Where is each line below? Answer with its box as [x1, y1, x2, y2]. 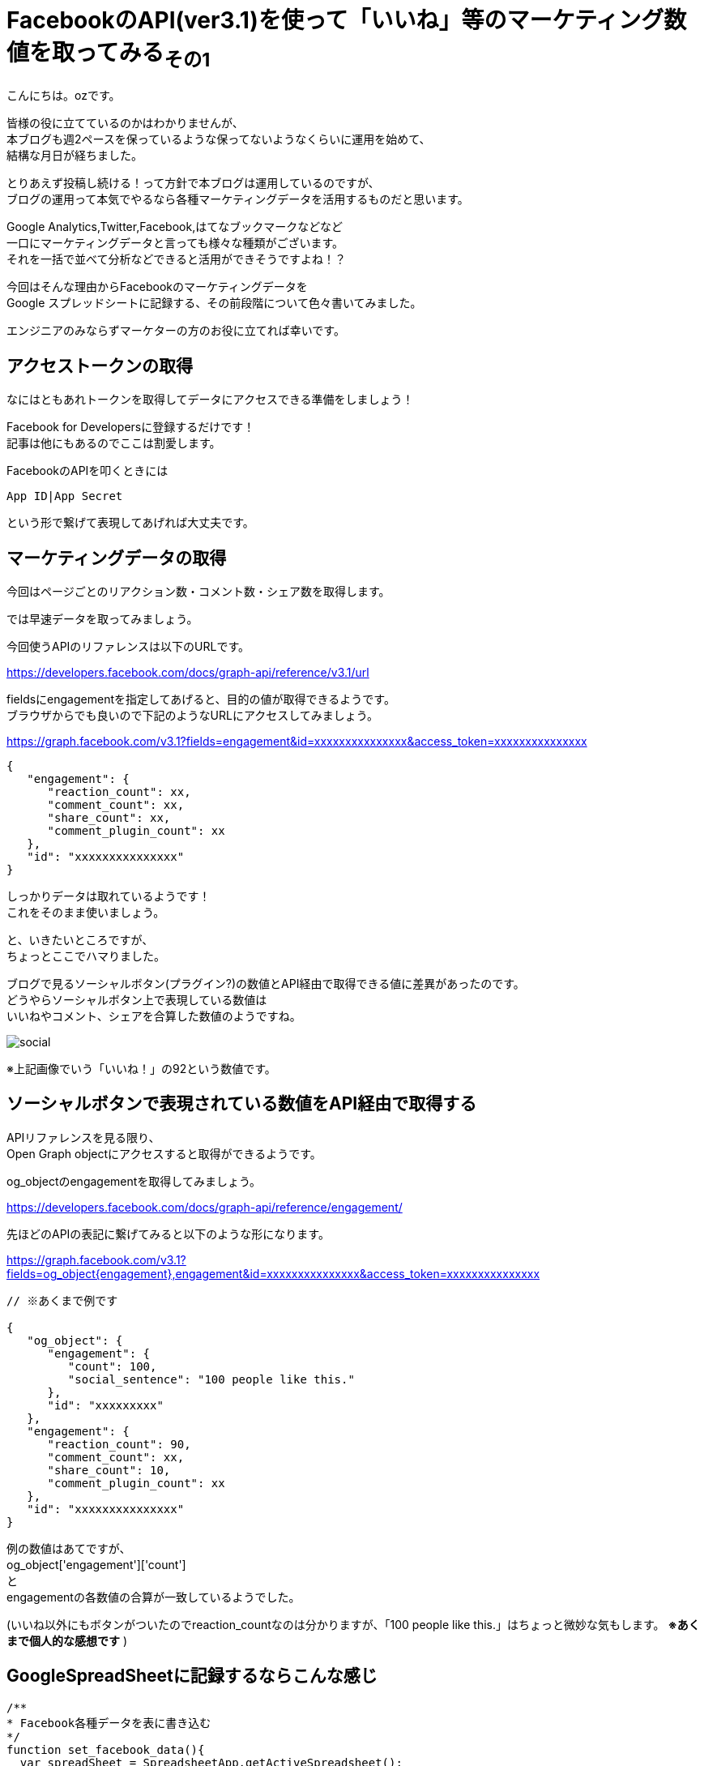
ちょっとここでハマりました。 [6, 949, 165, 964]
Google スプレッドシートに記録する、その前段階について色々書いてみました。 [6, 296, 422, 310]
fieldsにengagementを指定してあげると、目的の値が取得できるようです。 [6, 692, 395, 707]
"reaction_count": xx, [47, 785, 191, 799]
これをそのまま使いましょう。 [6, 905, 165, 920]
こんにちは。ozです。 [6, 88, 121, 103]
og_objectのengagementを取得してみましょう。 [6, 1174, 262, 1188]
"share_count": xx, [47, 811, 171, 825]
